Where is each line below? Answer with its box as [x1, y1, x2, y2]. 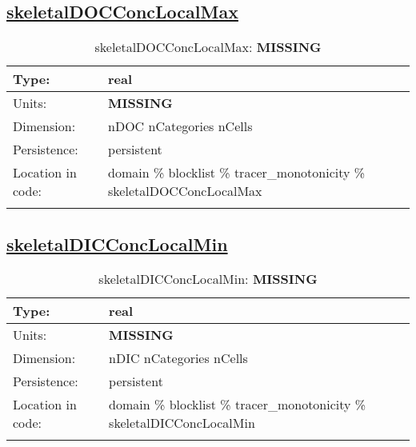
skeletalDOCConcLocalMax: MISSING [94, 38, 322, 57]
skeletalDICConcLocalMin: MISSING [98, 269, 318, 289]
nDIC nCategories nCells [109, 349, 248, 368]
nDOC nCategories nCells [108, 117, 253, 136]
